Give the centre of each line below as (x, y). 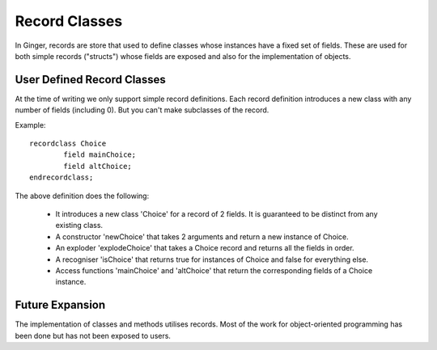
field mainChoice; (100, 155)
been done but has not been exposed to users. (93, 335)
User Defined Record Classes (90, 80)
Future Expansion (60, 305)
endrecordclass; (62, 177)
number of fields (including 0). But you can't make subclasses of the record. (142, 110)
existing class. (79, 226)
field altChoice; (98, 166)
